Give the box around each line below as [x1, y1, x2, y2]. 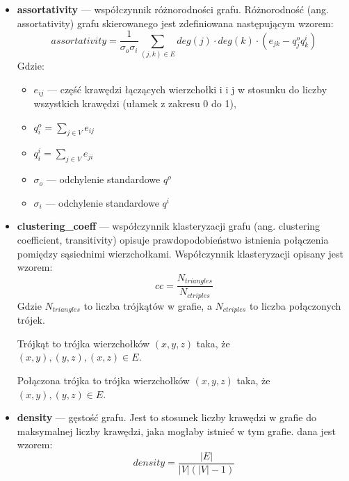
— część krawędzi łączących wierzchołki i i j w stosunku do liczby [47, 81, 327, 96]
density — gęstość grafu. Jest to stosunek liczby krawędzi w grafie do [17, 410, 317, 425]
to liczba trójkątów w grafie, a [83, 298, 212, 313]
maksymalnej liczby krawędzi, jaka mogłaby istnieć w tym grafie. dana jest [17, 423, 336, 438]
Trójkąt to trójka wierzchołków [17, 336, 150, 350]
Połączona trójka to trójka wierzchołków [17, 372, 190, 387]
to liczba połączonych [249, 298, 341, 313]
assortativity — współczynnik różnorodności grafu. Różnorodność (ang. [17, 2, 329, 16]
